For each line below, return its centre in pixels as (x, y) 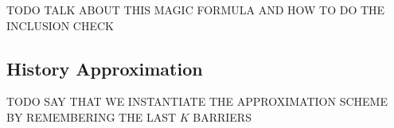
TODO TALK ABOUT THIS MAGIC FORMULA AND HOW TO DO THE (196, 10)
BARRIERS (222, 116)
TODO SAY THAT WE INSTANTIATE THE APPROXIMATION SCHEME (197, 101)
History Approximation (105, 68)
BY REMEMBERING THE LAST (92, 116)
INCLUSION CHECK (60, 25)
